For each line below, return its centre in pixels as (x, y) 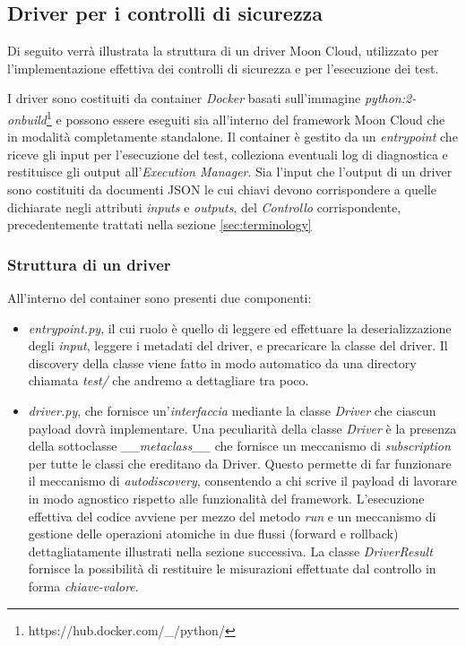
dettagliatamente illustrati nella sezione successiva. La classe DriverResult (230, 551)
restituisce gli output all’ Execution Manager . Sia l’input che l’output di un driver (230, 172)
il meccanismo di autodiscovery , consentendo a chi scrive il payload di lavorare (242, 481)
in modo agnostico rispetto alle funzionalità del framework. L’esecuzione (226, 498)
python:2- (390, 98)
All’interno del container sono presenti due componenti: (160, 298)
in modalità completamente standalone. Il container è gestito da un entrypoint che (233, 137)
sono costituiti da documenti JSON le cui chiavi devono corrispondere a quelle (222, 189)
